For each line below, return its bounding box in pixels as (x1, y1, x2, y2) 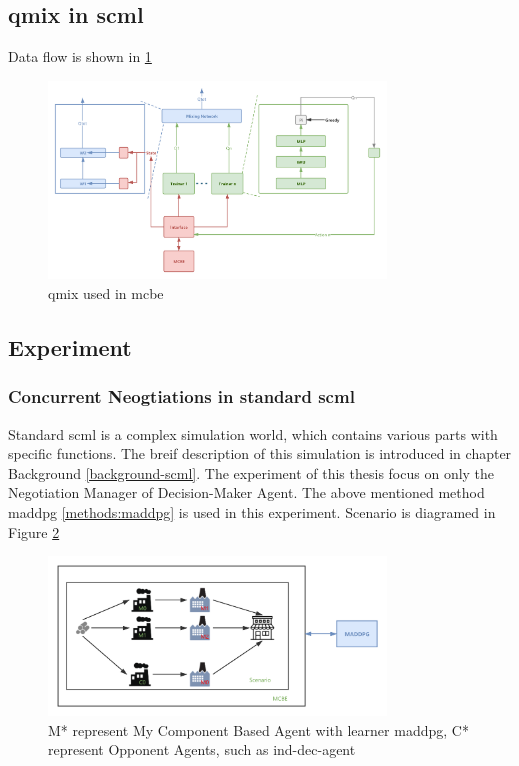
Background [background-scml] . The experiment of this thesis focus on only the (8, 462, 495, 483)
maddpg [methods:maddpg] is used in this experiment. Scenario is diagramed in (8, 501, 496, 522)
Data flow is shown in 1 (8, 46, 152, 67)
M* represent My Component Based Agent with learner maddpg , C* (48, 719, 469, 740)
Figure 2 (8, 521, 60, 542)
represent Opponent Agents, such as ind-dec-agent (48, 739, 356, 760)
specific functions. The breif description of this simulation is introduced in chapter (8, 443, 512, 464)
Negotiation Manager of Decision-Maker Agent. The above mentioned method (8, 482, 485, 503)
